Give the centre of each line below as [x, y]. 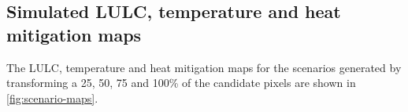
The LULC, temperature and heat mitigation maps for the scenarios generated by [204, 67]
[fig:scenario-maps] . [52, 98]
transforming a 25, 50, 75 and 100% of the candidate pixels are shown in [181, 83]
